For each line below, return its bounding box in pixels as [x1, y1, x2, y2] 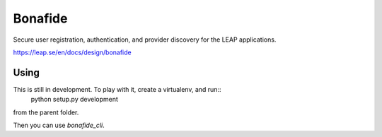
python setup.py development [30, 95, 118, 104]
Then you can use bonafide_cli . [13, 121, 105, 130]
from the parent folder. [13, 108, 79, 117]
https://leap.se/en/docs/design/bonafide [13, 48, 132, 56]
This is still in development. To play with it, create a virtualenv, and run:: [13, 85, 221, 93]
